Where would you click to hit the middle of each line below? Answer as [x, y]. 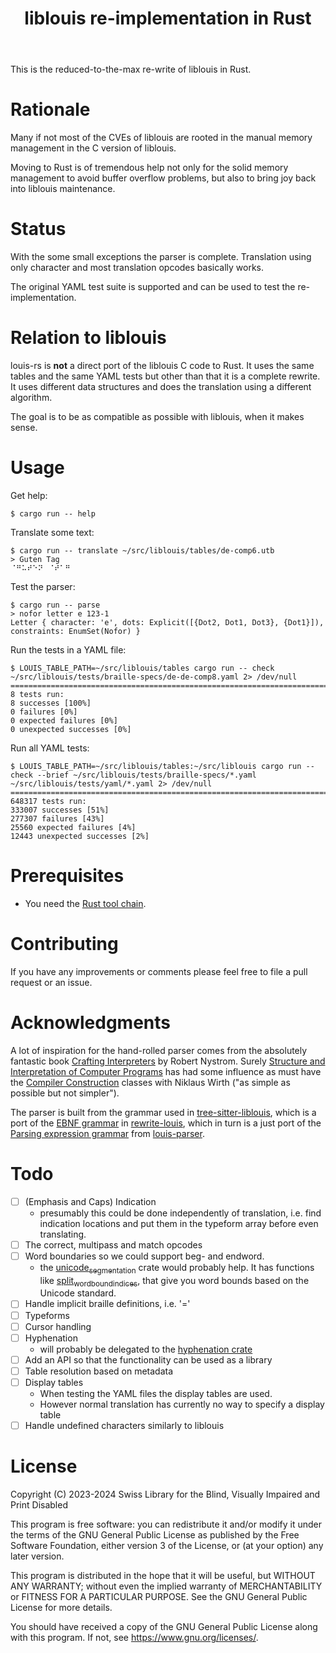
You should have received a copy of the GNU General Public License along [164, 1626]
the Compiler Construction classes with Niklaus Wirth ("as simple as [150, 1082]
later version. [37, 1556]
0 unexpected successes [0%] [71, 729]
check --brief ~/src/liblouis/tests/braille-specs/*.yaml [133, 775]
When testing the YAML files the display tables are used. [156, 1393]
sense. [24, 427]
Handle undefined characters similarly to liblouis [124, 1425]
